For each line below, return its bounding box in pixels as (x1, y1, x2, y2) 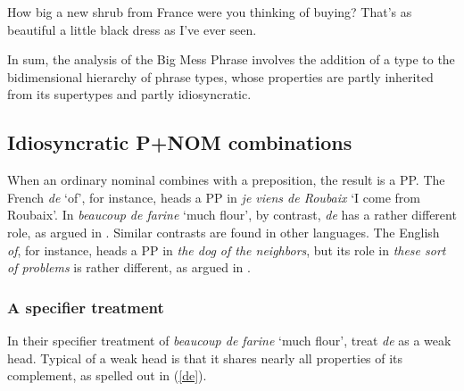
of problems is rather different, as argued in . (7, 258, 251, 277)
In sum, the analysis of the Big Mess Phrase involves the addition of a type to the (7, 50, 455, 69)
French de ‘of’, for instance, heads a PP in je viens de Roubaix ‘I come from (7, 187, 421, 206)
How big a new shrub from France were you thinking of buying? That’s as (7, 3, 412, 21)
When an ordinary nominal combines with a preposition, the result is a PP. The (7, 171, 445, 189)
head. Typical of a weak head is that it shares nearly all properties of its (7, 348, 403, 367)
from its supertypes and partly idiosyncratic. (7, 85, 252, 104)
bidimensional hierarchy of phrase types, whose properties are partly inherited (7, 67, 434, 86)
